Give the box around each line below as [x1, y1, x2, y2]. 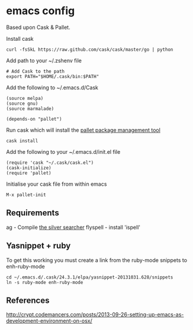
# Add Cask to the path [6, 68, 65, 75]
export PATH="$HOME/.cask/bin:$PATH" [6, 73, 99, 79]
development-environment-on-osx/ [6, 318, 93, 325]
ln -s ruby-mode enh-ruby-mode [6, 279, 83, 285]
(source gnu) [6, 101, 38, 106]
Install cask [6, 35, 34, 42]
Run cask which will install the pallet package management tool [6, 126, 161, 134]
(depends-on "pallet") [6, 116, 62, 122]
